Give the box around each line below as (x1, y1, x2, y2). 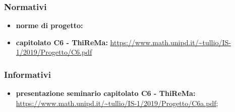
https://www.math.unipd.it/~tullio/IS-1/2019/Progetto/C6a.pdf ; (16, 97, 218, 108)
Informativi (4, 68, 51, 80)
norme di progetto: (16, 20, 83, 31)
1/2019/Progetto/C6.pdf (16, 47, 92, 57)
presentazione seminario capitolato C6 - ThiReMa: (16, 88, 196, 98)
